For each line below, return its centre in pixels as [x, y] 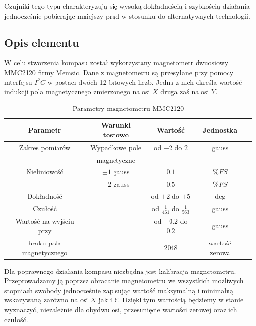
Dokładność [45, 196]
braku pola [45, 243]
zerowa [220, 252]
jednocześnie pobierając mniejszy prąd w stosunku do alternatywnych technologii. [127, 15]
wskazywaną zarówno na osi [46, 300]
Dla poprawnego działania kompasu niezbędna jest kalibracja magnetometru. [120, 271]
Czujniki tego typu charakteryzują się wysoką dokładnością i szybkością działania [127, 6]
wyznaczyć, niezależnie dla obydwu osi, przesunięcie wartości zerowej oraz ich [121, 310]
